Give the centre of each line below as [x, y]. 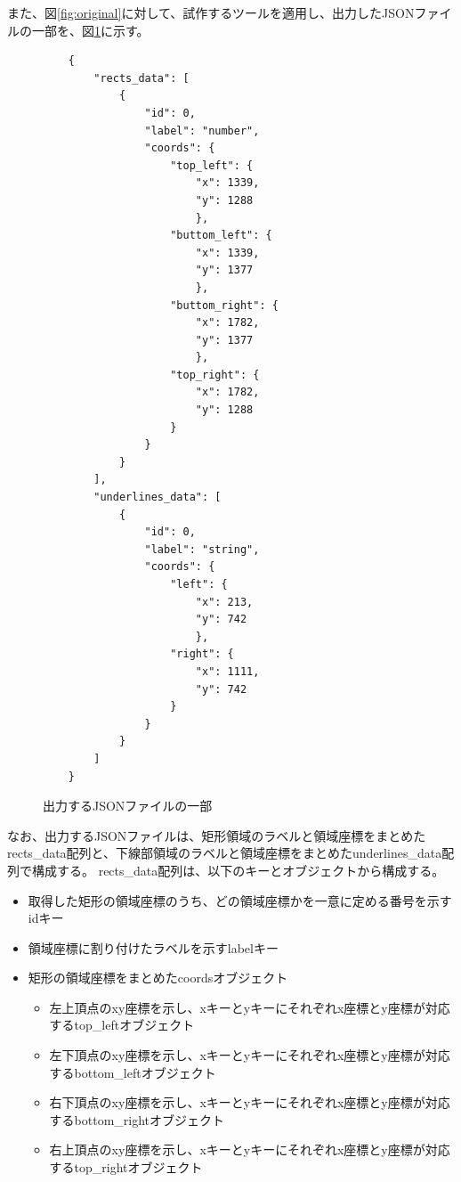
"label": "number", [202, 130]
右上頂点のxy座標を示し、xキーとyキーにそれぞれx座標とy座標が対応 [250, 1149]
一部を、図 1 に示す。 [90, 30]
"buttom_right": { [224, 305]
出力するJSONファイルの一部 [128, 806]
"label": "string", [202, 549]
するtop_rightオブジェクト [126, 1167]
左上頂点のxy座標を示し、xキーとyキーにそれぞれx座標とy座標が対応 [250, 1007]
